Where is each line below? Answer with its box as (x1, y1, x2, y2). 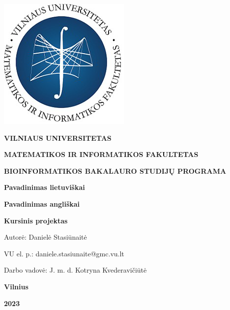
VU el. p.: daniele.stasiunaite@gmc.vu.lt (4, 248, 124, 258)
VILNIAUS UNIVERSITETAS (4, 132, 112, 143)
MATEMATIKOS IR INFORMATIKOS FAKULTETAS (4, 149, 199, 159)
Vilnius (4, 281, 29, 291)
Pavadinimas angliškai (4, 198, 80, 209)
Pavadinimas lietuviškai (4, 182, 85, 192)
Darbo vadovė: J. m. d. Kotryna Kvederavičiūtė (4, 265, 147, 275)
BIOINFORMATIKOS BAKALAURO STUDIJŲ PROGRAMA (4, 165, 227, 176)
